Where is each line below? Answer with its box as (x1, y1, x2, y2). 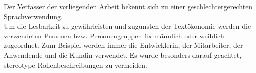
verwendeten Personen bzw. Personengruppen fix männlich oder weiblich (4, 30, 224, 40)
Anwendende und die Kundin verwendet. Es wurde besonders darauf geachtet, (4, 49, 242, 60)
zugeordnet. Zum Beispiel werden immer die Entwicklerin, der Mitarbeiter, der (4, 40, 243, 50)
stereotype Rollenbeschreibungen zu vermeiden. (4, 59, 148, 70)
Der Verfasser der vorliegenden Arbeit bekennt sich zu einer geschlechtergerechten (4, 1, 253, 11)
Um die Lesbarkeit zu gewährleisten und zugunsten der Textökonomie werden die (4, 21, 251, 31)
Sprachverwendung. (4, 11, 63, 21)
